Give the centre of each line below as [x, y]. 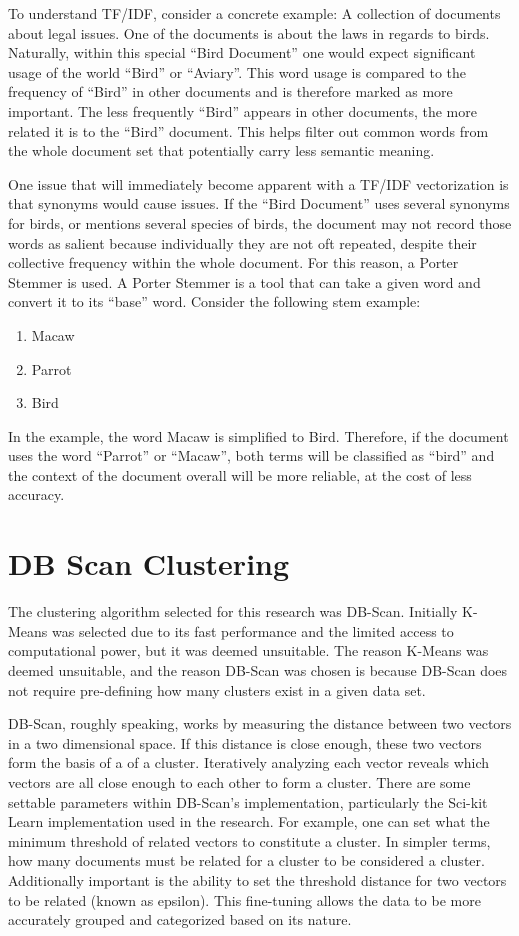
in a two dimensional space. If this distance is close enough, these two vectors [245, 742]
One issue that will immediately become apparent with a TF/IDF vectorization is [258, 183]
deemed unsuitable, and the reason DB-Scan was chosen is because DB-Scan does [258, 669]
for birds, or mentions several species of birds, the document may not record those [260, 222]
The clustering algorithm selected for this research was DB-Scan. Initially [233, 611]
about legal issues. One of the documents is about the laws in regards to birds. [249, 32]
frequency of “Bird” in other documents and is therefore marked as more [230, 91]
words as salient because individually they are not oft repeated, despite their [242, 242]
